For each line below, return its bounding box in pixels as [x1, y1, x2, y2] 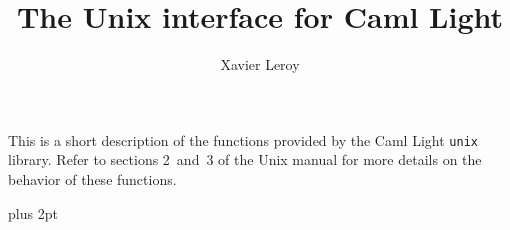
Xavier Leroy [220, 54, 300, 75]
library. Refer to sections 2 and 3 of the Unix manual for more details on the [8, 149, 482, 170]
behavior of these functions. [8, 168, 177, 189]
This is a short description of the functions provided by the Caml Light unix [8, 129, 478, 150]
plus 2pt [8, 202, 58, 223]
